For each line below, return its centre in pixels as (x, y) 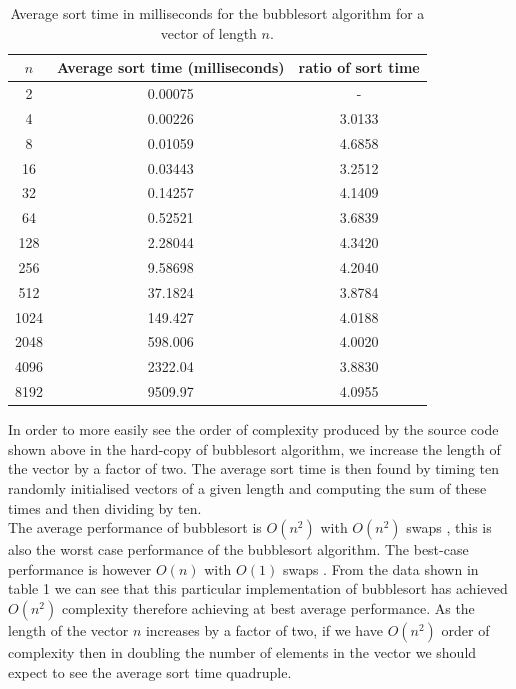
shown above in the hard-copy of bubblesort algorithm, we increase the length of (254, 448)
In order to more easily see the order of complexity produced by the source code (253, 429)
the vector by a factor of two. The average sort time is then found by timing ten (254, 468)
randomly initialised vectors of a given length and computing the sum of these (247, 488)
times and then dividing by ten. (105, 507)
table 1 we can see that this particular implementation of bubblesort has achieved (258, 588)
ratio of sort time (359, 67)
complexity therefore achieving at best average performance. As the (268, 608)
